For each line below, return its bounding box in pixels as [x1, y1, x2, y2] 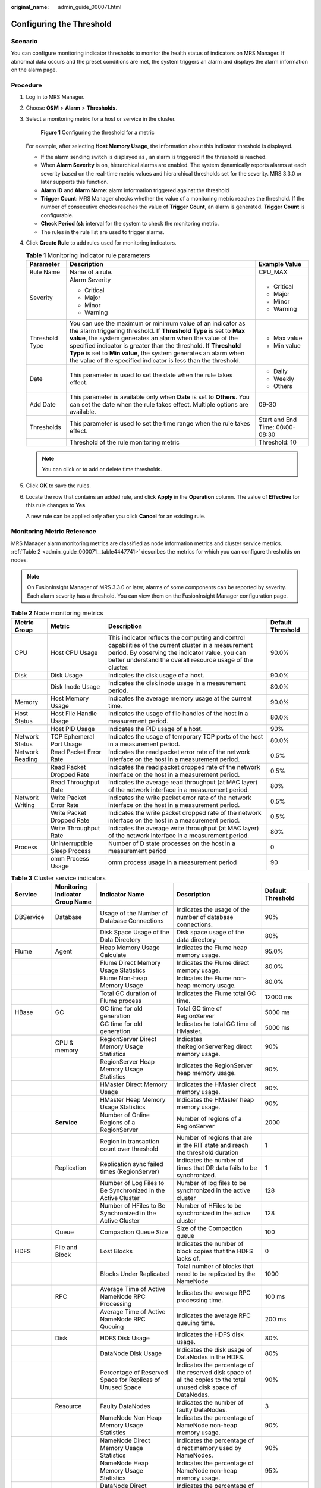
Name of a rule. [69, 268, 113, 276]
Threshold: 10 [259, 438, 297, 446]
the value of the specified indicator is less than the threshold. [69, 356, 241, 364]
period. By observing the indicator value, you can [108, 648, 246, 657]
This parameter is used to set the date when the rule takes [69, 371, 233, 379]
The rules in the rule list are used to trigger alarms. [40, 228, 165, 235]
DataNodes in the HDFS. [176, 1353, 245, 1361]
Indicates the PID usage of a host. [108, 724, 203, 733]
